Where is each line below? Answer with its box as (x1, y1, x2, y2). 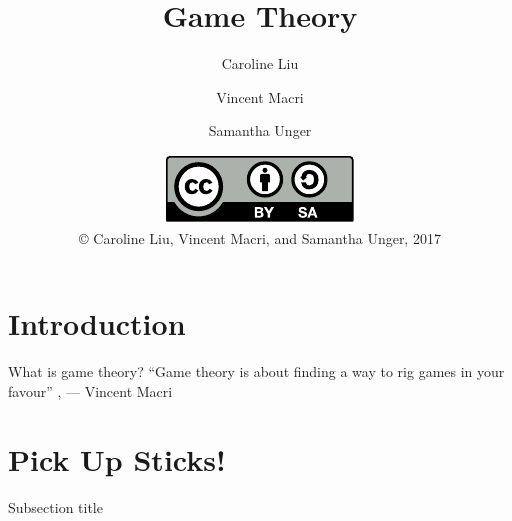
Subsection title (8, 497, 103, 518)
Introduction (8, 303, 186, 344)
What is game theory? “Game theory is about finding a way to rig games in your (8, 361, 505, 382)
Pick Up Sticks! (8, 439, 226, 480)
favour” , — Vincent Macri (8, 380, 173, 401)
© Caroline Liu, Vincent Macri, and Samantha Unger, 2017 (79, 227, 441, 248)
